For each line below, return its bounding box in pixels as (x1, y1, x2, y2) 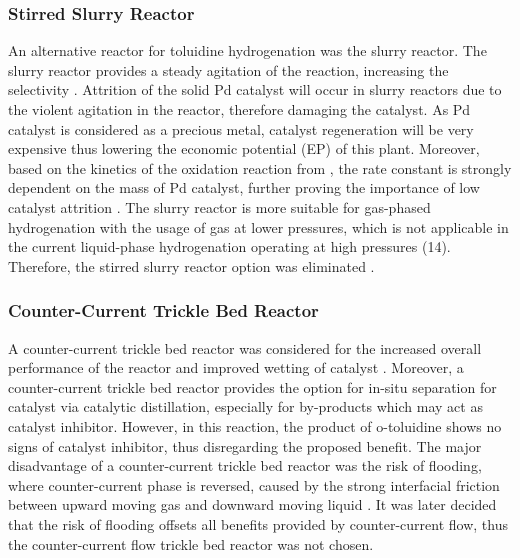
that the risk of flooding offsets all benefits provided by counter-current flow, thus (8, 513, 508, 534)
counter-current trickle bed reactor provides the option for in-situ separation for (8, 376, 497, 397)
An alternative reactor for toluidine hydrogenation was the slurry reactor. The (8, 40, 487, 61)
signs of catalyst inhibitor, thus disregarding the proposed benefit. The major (8, 435, 482, 456)
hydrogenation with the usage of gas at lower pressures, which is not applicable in (8, 216, 509, 237)
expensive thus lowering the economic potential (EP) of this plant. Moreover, (8, 138, 480, 159)
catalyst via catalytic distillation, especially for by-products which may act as (8, 396, 483, 417)
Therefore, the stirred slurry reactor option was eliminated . (8, 255, 375, 276)
